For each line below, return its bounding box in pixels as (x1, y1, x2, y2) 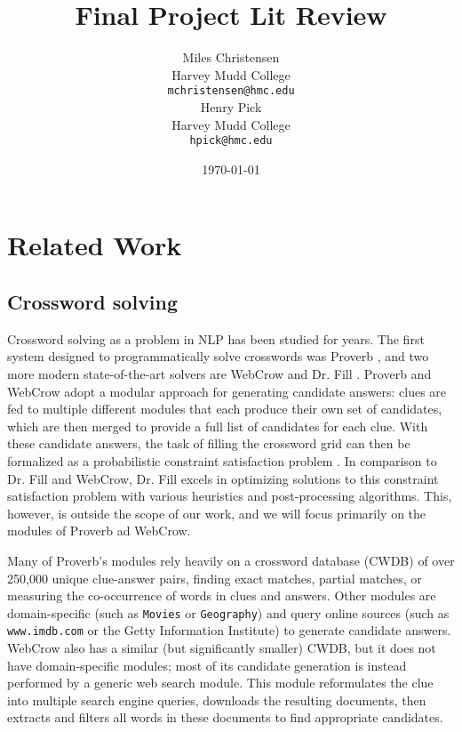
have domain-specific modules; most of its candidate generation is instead (7, 656, 407, 674)
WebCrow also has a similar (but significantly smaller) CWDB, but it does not (7, 639, 436, 657)
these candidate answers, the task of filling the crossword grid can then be (7, 434, 410, 453)
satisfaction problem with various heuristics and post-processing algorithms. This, (7, 487, 452, 505)
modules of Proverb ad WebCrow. (7, 521, 191, 540)
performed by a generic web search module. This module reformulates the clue (7, 673, 434, 692)
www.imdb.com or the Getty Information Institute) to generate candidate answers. (7, 621, 451, 639)
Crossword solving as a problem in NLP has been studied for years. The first (7, 329, 425, 348)
